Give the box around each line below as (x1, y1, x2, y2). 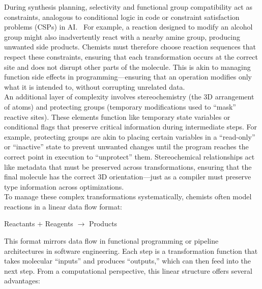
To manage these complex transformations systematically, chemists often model (4, 191, 252, 202)
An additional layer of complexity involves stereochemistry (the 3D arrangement (4, 91, 254, 102)
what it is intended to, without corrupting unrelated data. (4, 81, 185, 92)
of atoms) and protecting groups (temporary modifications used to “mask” (4, 101, 236, 112)
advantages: (4, 275, 40, 286)
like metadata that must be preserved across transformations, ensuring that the (4, 161, 252, 172)
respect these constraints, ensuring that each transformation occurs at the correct (4, 51, 258, 62)
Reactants (4, 218, 35, 229)
